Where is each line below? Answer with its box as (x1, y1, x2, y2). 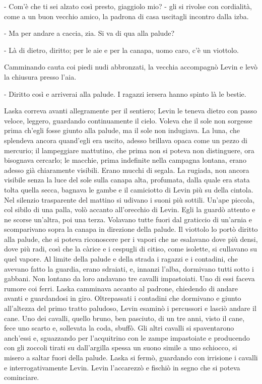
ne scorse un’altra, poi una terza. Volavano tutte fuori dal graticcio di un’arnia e (4, 214, 252, 224)
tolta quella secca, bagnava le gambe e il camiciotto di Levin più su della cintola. (4, 184, 253, 195)
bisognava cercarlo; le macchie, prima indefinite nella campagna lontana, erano (4, 155, 246, 165)
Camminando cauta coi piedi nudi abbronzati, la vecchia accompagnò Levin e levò (4, 61, 258, 72)
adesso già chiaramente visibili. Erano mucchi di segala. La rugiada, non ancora (4, 164, 249, 175)
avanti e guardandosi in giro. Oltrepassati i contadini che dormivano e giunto (4, 293, 241, 303)
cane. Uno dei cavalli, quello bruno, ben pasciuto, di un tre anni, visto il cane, (4, 312, 245, 323)
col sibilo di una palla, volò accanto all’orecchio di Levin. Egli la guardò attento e (4, 204, 255, 215)
